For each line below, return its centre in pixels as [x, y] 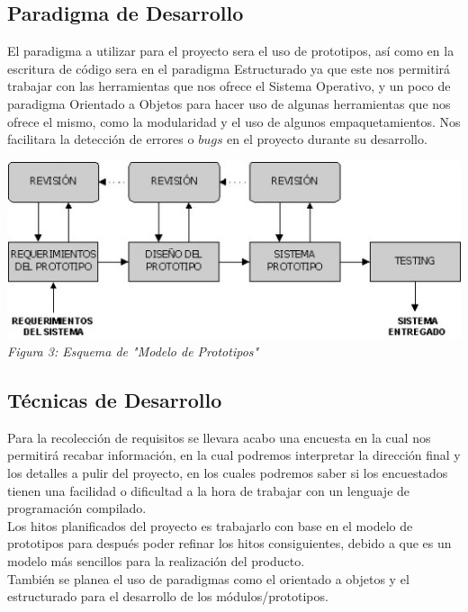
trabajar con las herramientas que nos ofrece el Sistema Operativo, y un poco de [229, 86]
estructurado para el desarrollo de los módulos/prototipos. [168, 596]
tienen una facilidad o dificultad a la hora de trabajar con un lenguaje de [209, 490]
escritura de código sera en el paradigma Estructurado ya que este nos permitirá [229, 68]
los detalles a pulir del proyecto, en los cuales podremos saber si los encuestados [228, 472]
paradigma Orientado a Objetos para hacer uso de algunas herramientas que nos [229, 103]
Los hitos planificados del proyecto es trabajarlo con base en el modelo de [210, 525]
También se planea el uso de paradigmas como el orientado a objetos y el [208, 578]
